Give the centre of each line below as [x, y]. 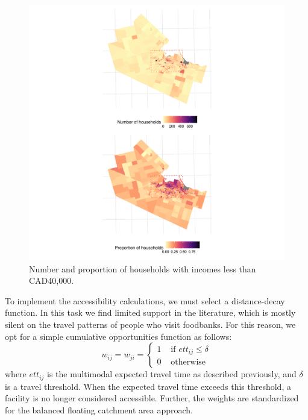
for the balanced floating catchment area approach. [99, 409]
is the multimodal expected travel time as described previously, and [172, 374]
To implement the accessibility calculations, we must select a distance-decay [145, 300]
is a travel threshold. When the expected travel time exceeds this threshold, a [148, 386]
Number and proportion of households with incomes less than [143, 268]
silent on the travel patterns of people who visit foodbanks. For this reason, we [150, 324]
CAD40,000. [52, 281]
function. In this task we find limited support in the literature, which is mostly [150, 312]
